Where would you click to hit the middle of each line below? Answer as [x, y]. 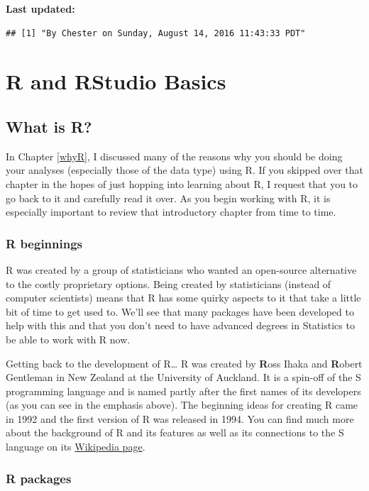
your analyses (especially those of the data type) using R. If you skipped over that [184, 170]
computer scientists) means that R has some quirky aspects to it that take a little [183, 298]
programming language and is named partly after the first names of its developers [183, 391]
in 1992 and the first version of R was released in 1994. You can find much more [180, 418]
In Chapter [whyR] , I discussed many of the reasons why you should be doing [174, 156]
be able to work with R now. [68, 339]
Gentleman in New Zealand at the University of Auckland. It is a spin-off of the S [183, 377]
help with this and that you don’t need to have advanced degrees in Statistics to [180, 325]
